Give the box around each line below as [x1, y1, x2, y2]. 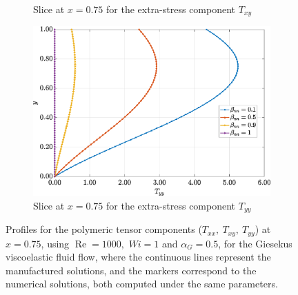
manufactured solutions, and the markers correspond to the [6, 263, 257, 277]
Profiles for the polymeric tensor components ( [6, 222, 202, 236]
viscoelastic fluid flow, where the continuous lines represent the [6, 250, 271, 264]
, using [41, 236, 70, 250]
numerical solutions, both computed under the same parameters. [6, 276, 278, 291]
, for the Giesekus [218, 236, 292, 250]
